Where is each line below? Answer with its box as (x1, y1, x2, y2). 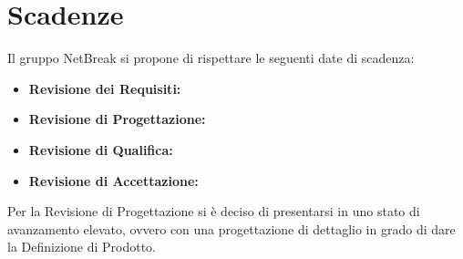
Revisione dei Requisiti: (28, 78, 181, 98)
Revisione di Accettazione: (28, 171, 199, 190)
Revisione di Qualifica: (28, 140, 173, 159)
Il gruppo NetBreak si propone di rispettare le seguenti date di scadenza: (7, 48, 415, 67)
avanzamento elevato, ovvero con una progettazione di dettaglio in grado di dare (7, 219, 456, 238)
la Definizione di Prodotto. (7, 237, 157, 256)
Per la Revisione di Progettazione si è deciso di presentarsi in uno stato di (7, 202, 420, 221)
